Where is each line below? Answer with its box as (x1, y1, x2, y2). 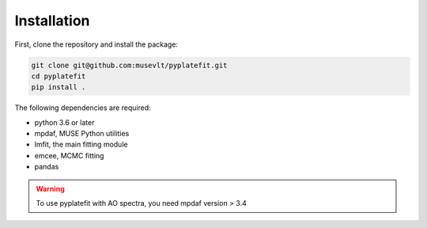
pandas (34, 162, 59, 172)
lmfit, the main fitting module (34, 139, 128, 150)
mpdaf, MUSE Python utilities (34, 129, 130, 139)
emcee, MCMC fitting (34, 150, 104, 160)
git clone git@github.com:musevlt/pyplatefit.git (31, 60, 228, 70)
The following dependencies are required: (14, 103, 152, 112)
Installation (14, 12, 90, 29)
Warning (36, 184, 65, 193)
